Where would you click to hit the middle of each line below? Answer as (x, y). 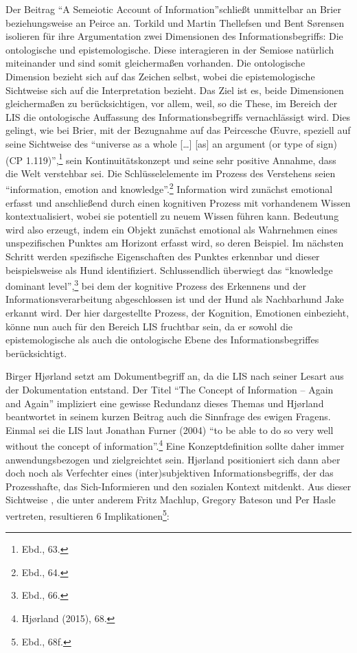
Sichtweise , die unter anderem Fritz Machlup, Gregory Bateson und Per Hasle (171, 500)
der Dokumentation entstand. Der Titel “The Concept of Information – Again (170, 389)
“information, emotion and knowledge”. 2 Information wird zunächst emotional (169, 188)
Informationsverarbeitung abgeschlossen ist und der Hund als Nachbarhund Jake (175, 299)
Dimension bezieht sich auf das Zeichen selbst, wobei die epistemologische (160, 76)
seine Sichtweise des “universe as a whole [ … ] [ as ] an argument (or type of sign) (171, 143)
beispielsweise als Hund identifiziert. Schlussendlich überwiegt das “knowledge (169, 270)
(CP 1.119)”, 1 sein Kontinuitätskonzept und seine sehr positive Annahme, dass (171, 159)
